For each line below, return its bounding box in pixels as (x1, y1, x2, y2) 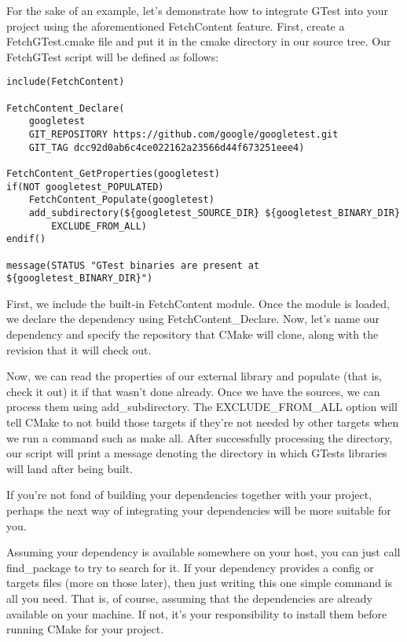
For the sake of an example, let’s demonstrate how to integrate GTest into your (6, 2, 389, 18)
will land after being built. (6, 460, 134, 476)
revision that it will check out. (6, 341, 152, 358)
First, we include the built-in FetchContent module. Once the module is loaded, (6, 295, 390, 311)
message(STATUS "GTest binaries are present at (6, 259, 260, 271)
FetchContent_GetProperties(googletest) (6, 167, 221, 179)
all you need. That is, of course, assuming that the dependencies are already (6, 589, 372, 606)
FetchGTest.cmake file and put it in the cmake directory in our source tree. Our (6, 33, 391, 50)
